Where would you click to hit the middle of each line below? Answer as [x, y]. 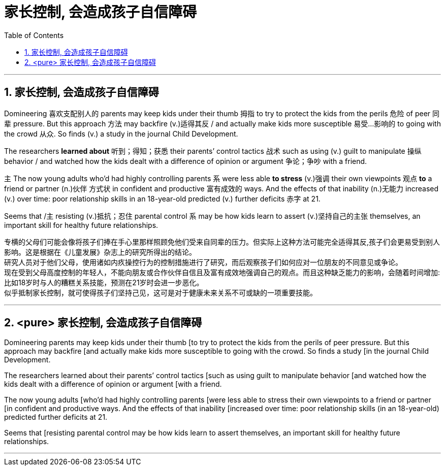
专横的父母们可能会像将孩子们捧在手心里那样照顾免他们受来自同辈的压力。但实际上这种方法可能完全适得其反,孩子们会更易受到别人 [222, 242]
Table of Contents [34, 35]
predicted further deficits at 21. [56, 417]
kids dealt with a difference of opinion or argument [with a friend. [113, 384]
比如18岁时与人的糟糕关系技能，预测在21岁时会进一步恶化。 [104, 282]
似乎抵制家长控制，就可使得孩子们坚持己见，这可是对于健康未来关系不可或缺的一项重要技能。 [161, 292]
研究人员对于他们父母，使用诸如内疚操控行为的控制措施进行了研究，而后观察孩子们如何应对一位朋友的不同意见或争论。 [203, 262]
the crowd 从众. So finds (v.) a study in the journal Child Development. [121, 133]
